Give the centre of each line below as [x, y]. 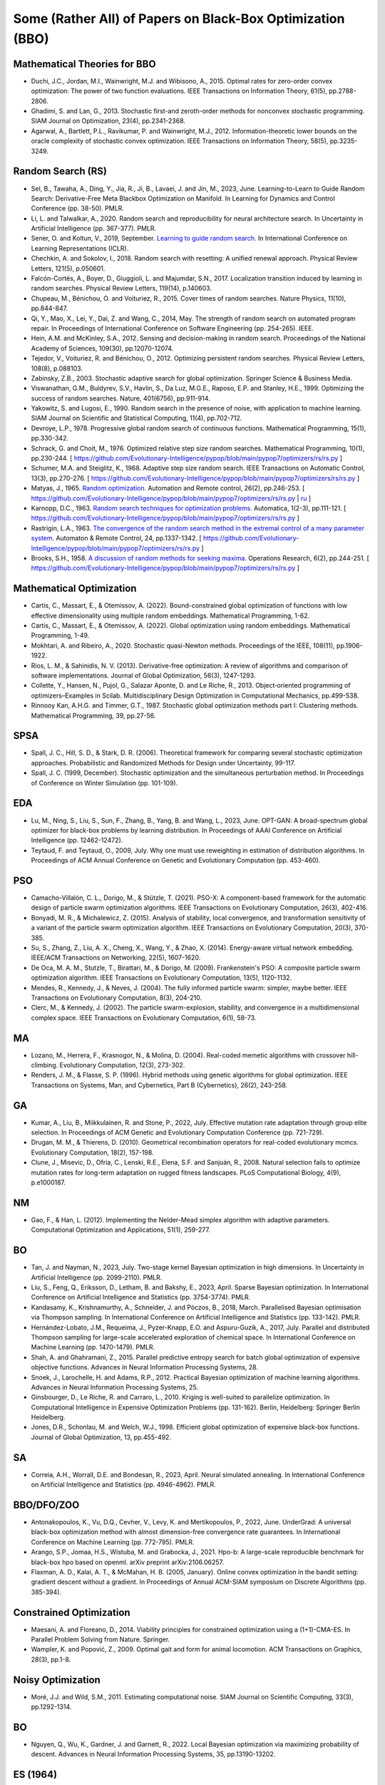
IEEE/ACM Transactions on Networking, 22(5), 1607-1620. [116, 957]
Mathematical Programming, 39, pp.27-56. [93, 715]
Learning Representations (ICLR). [80, 248]
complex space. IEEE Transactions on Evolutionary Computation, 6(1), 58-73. [144, 1017]
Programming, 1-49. [60, 635]
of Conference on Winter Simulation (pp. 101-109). [104, 783]
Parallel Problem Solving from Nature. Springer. [101, 1639]
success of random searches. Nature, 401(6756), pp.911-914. [120, 398]
